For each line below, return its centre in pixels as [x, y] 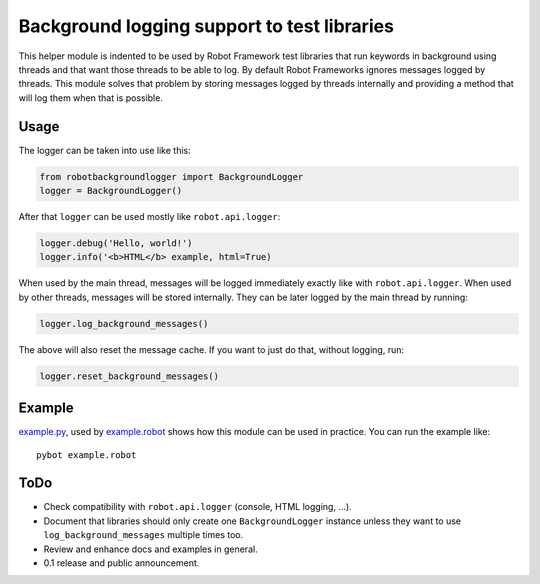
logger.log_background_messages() [124, 323]
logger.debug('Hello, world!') [116, 243]
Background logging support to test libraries [206, 26]
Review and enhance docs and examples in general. [151, 549]
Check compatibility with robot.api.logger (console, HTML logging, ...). [197, 507]
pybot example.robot [86, 454]
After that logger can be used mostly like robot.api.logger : [149, 216]
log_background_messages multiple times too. [143, 535]
